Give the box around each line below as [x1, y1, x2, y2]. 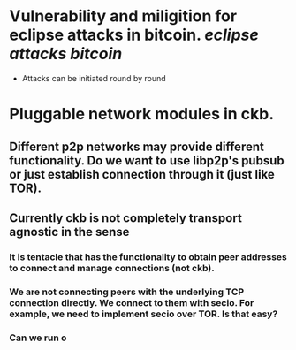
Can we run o [9, 331, 67, 344]
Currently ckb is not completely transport [9, 210, 243, 225]
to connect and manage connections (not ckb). [9, 262, 215, 274]
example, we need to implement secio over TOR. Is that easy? [9, 308, 278, 320]
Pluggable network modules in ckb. [9, 104, 275, 125]
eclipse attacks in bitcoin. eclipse [9, 25, 259, 45]
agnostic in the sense [9, 224, 130, 240]
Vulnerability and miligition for [9, 6, 237, 27]
